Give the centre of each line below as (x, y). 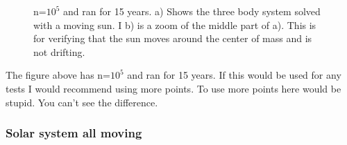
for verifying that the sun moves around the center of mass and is (173, 38)
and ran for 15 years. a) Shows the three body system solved (192, 11)
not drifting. (59, 51)
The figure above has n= (58, 75)
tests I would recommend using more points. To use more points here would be (173, 88)
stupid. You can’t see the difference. (82, 102)
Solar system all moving (74, 133)
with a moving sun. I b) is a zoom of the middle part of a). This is (175, 25)
